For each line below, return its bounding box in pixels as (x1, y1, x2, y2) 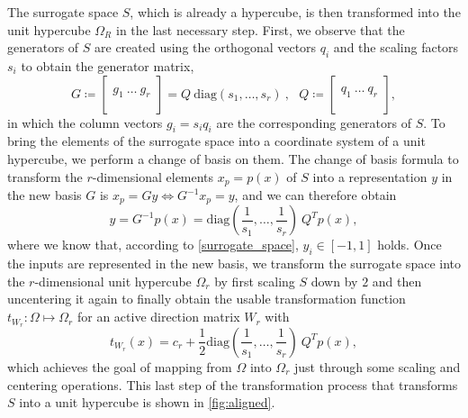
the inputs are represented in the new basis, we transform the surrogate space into (7, 254, 461, 273)
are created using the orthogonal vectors (94, 38, 317, 57)
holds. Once (377, 235, 442, 254)
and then (372, 271, 422, 290)
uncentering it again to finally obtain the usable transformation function (7, 289, 406, 308)
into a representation (312, 167, 427, 186)
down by (310, 271, 358, 290)
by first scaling (214, 271, 295, 290)
